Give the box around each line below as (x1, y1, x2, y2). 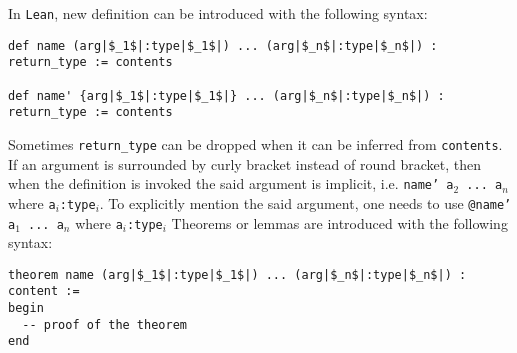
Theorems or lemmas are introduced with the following (171, 212, 508, 233)
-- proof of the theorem (22, 317, 187, 332)
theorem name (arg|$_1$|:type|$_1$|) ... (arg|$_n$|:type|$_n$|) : (8, 267, 467, 282)
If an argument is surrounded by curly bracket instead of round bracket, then (8, 153, 482, 174)
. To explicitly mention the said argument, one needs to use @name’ (99, 192, 512, 213)
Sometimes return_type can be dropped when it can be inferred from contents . (8, 133, 503, 154)
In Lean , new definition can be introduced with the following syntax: (8, 3, 428, 23)
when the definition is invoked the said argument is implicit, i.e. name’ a (8, 173, 454, 194)
